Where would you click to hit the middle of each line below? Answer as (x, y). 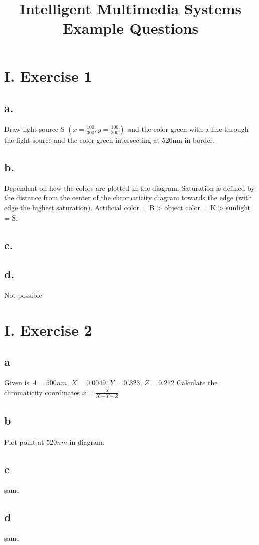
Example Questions (131, 28)
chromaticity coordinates (42, 392)
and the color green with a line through (188, 128)
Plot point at (24, 441)
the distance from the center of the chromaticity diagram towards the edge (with (128, 198)
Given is (17, 383)
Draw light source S (34, 128)
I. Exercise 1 (48, 76)
